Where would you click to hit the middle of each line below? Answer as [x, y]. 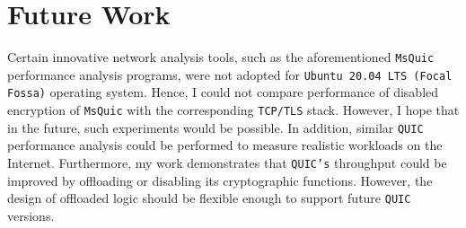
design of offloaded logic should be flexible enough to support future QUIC [209, 198]
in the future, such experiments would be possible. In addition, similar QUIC [215, 127]
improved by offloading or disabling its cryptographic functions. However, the [220, 180]
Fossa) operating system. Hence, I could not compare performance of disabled [223, 92]
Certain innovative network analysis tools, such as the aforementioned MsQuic [221, 57]
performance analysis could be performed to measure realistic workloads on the [225, 145]
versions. [31, 215]
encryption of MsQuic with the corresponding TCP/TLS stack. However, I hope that [233, 110]
